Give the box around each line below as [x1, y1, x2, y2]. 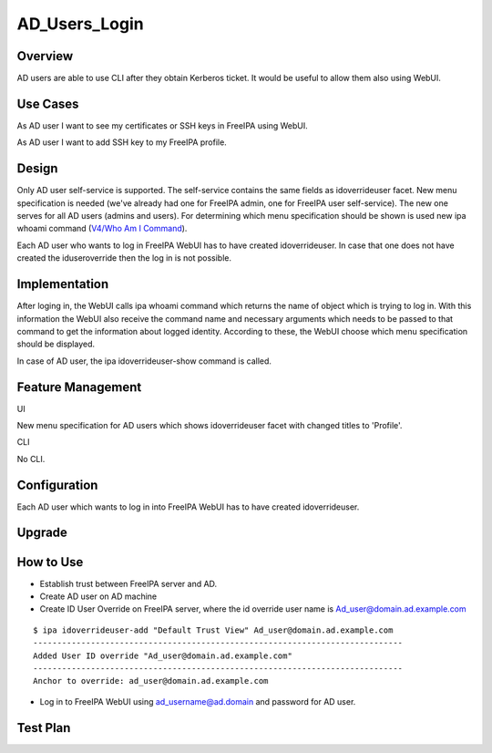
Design [16, 160, 58, 177]
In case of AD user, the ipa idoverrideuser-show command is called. [16, 356, 272, 366]
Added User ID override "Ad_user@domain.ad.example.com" [33, 650, 293, 661]
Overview [16, 48, 74, 64]
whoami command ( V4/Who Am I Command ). [16, 223, 188, 234]
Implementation [16, 276, 109, 292]
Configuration [16, 477, 98, 492]
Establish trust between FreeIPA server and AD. [39, 578, 218, 589]
